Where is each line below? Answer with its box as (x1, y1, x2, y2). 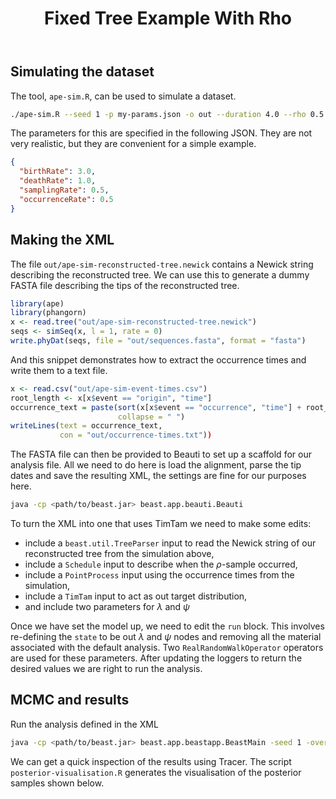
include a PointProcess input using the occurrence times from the (24, 569, 295, 581)
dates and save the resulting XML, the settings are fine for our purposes (10, 470, 307, 482)
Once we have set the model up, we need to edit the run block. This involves (10, 620, 325, 632)
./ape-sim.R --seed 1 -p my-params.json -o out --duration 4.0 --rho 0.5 (10, 109, 325, 119)
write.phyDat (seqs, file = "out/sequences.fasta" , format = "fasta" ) (10, 336, 307, 346)
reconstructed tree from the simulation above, (24, 548, 215, 560)
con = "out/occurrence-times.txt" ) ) (59, 430, 213, 441)
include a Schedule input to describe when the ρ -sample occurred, (24, 558, 298, 571)
